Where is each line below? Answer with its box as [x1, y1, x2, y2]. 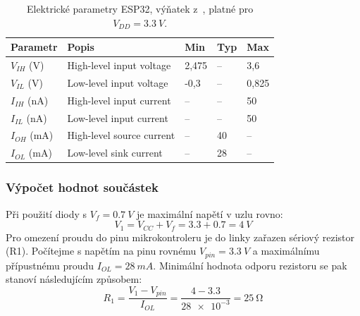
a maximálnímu [252, 243, 320, 258]
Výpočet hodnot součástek [6, 178, 159, 196]
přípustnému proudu [6, 257, 94, 272]
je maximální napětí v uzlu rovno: [136, 206, 283, 221]
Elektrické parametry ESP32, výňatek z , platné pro [26, 1, 254, 16]
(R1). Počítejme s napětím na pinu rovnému [6, 243, 197, 258]
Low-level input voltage [67, 75, 168, 90]
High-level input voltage [67, 58, 171, 73]
